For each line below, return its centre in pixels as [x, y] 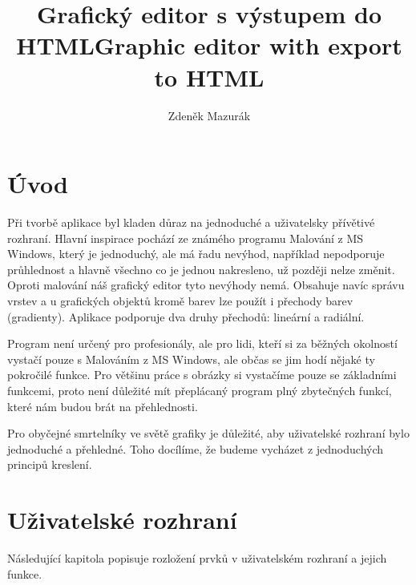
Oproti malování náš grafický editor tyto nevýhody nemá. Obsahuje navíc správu [206, 285]
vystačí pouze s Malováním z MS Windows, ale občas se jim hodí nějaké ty [191, 359]
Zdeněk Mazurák [209, 115]
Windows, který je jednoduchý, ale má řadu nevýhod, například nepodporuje [196, 254]
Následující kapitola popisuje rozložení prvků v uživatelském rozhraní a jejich [197, 558]
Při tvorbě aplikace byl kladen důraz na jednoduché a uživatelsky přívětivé [191, 222]
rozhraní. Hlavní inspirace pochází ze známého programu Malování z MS [186, 238]
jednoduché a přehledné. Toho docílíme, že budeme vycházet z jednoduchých [196, 448]
